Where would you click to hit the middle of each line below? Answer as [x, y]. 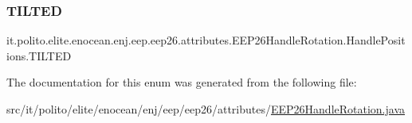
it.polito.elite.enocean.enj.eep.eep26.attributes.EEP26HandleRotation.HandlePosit [206, 40]
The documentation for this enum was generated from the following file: [182, 82]
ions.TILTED [39, 55]
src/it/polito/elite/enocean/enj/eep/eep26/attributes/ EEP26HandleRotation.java [206, 109]
